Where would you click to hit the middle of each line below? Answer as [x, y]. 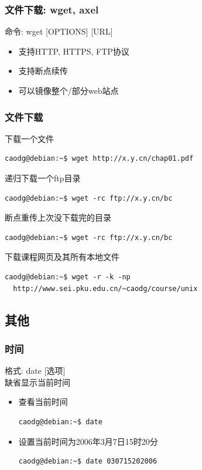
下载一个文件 [29, 138]
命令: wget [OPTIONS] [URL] [59, 31]
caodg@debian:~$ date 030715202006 [88, 461]
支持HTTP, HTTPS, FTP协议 [74, 51]
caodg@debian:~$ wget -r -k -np [68, 277]
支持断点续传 [43, 71]
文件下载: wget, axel [52, 9]
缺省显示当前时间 [37, 382]
